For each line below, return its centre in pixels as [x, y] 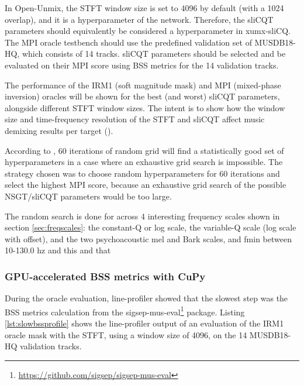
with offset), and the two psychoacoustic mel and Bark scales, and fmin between [148, 238]
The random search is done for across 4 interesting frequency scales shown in [142, 216]
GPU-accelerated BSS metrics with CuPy [105, 276]
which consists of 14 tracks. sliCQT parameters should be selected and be [154, 54]
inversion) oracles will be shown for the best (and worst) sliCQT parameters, [142, 96]
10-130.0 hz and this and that [58, 250]
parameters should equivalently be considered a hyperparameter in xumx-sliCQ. [148, 31]
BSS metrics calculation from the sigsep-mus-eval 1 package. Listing [125, 311]
